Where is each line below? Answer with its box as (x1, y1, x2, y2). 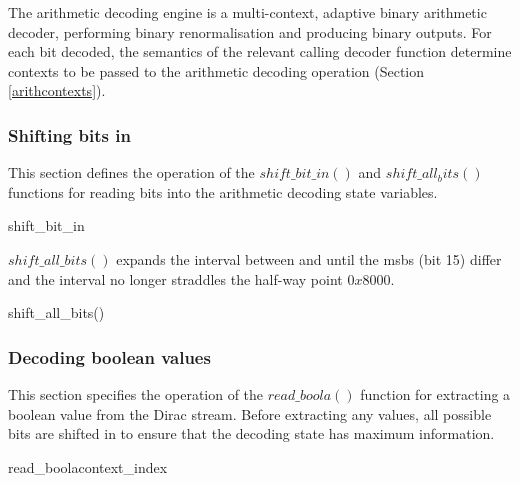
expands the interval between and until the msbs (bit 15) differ (116, 248, 502, 269)
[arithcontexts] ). (8, 80, 106, 101)
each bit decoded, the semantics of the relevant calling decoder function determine (8, 41, 512, 62)
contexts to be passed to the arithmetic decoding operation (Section (8, 60, 425, 81)
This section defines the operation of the (8, 162, 255, 183)
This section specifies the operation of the (8, 383, 264, 404)
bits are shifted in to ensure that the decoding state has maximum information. (8, 423, 495, 444)
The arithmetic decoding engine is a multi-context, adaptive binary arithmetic (8, 2, 487, 22)
